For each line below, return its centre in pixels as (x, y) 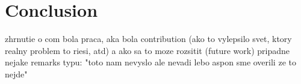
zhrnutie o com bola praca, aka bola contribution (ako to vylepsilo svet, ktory (148, 39)
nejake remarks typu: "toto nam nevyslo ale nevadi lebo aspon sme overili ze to (150, 62)
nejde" (16, 73)
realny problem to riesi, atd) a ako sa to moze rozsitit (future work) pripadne (147, 50)
